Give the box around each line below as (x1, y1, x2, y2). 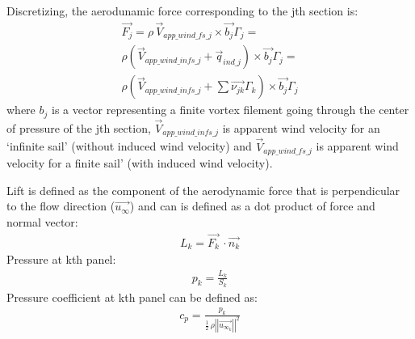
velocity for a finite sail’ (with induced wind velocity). (6, 155, 273, 172)
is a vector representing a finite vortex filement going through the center (51, 101, 409, 118)
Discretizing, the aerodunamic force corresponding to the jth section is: (6, 2, 358, 19)
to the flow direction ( (6, 197, 115, 214)
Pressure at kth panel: (6, 251, 116, 268)
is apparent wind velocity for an (222, 120, 380, 137)
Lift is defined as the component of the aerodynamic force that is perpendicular (6, 181, 400, 198)
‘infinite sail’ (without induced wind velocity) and (6, 138, 252, 155)
